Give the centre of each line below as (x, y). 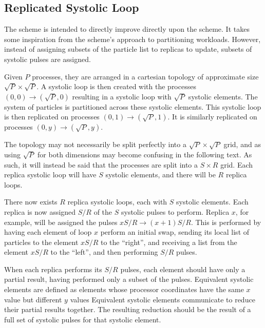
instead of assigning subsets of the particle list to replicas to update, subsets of (128, 49)
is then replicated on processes (52, 117)
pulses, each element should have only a (183, 269)
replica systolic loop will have (50, 175)
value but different (33, 299)
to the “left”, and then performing (104, 252)
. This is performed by (226, 222)
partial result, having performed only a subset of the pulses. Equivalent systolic (129, 279)
